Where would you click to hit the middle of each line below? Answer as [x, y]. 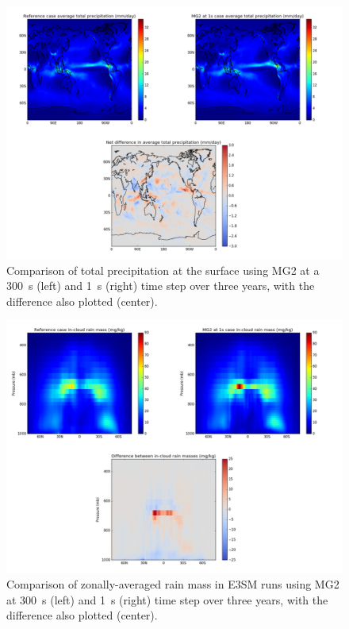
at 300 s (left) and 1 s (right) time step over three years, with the [167, 599]
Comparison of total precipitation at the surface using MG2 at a [163, 270]
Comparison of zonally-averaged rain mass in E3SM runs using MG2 [173, 583]
